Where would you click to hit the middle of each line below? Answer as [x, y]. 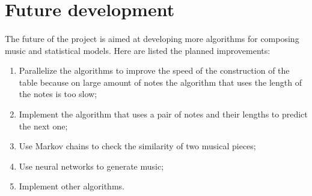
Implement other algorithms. [72, 186]
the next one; [43, 126]
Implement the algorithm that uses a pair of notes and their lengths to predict [163, 114]
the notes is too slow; [58, 94]
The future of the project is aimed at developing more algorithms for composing [152, 38]
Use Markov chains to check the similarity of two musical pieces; [137, 146]
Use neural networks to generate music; [91, 166]
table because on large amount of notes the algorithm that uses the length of [160, 82]
